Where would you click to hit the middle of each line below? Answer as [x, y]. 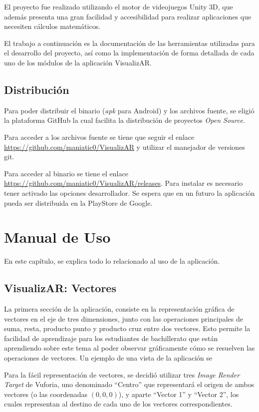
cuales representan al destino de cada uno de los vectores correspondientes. [118, 404]
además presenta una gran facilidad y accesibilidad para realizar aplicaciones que [128, 16]
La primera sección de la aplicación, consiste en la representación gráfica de [119, 309]
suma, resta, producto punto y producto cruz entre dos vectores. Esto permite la [127, 328]
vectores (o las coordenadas [46, 394]
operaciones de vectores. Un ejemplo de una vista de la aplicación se [108, 358]
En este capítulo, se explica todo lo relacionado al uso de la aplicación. [112, 261]
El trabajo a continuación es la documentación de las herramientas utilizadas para [129, 43]
